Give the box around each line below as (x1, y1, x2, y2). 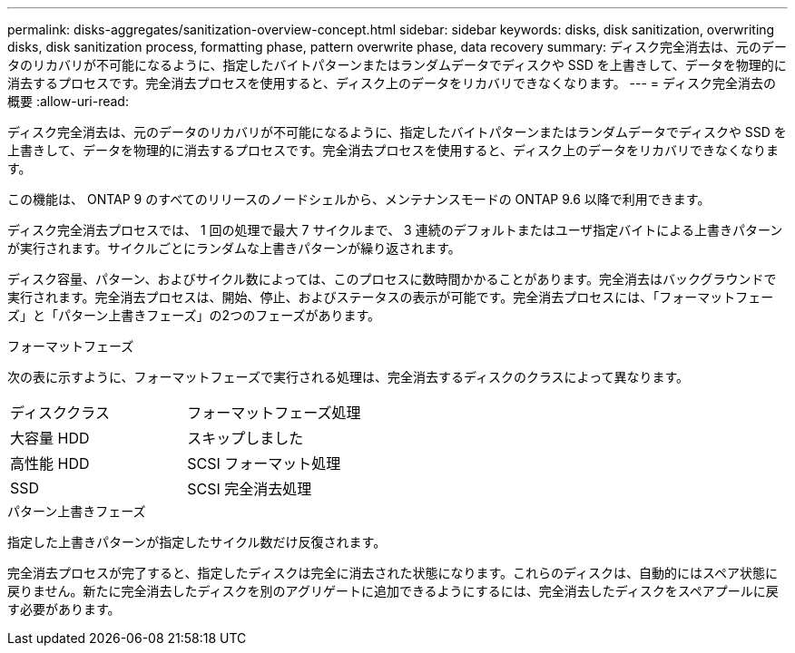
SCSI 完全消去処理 (187, 480, 312, 498)
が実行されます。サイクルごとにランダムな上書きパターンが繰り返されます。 (7, 240, 461, 256)
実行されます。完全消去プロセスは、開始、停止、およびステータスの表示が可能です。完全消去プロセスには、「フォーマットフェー (7, 289, 774, 305)
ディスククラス (10, 404, 110, 422)
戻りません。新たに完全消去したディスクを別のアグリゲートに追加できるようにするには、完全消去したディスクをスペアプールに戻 (7, 583, 779, 599)
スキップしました (187, 429, 304, 447)
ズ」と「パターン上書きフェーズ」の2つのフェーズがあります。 (7, 307, 381, 323)
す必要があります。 (7, 601, 121, 617)
